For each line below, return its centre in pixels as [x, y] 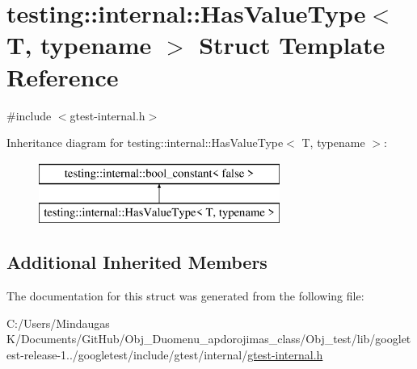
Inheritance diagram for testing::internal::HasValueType [145, 143]
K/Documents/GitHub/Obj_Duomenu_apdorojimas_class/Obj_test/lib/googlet [209, 339]
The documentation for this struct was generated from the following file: [185, 296]
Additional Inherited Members [137, 262]
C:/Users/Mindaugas [58, 323]
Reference [63, 76]
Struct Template [292, 45]
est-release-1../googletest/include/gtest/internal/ [127, 354]
